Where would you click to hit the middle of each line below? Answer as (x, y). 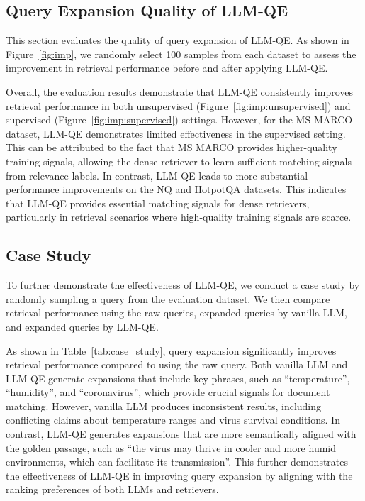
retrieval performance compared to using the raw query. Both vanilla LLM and (177, 364)
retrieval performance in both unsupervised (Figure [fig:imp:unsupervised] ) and (178, 105)
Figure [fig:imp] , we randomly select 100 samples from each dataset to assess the (181, 54)
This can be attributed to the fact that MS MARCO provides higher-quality (172, 147)
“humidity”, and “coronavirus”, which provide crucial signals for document (168, 392)
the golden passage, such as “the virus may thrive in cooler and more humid (171, 447)
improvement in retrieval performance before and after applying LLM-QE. (167, 68)
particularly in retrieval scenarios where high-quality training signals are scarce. (179, 217)
